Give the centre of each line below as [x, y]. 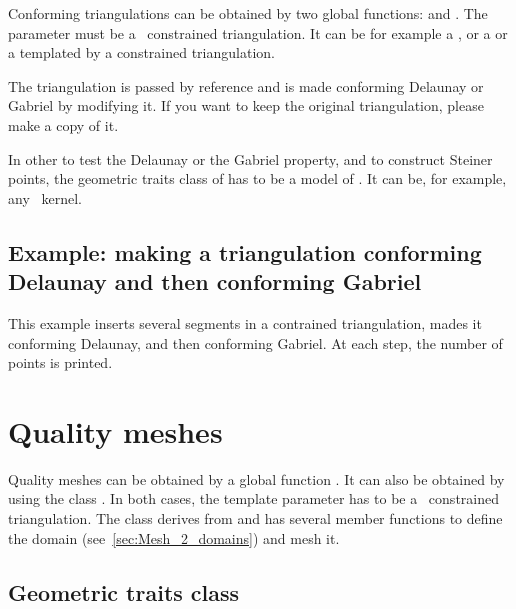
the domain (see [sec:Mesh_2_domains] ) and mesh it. [174, 537]
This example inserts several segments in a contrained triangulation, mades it [245, 322]
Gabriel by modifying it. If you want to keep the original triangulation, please [246, 105]
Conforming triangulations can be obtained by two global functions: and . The [248, 13]
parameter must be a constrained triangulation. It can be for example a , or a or [258, 32]
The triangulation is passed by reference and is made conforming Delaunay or [246, 85]
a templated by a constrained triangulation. [141, 52]
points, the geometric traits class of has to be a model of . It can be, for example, [257, 178]
